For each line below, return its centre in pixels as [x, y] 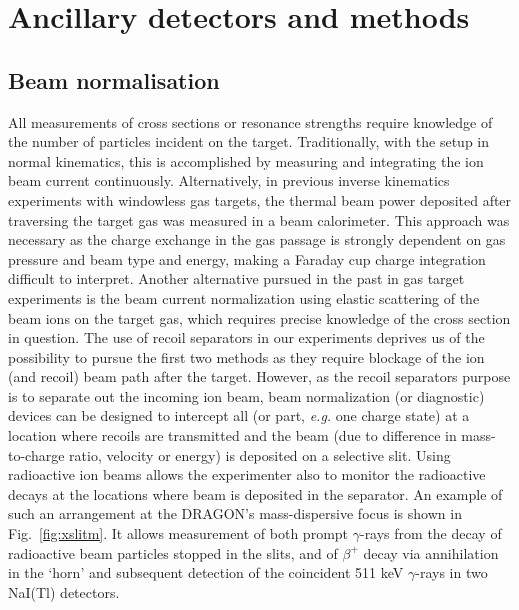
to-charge [36, 454]
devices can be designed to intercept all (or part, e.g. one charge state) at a [239, 415]
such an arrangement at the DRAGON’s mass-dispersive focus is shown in [235, 513]
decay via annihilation [431, 552]
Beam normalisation [114, 79]
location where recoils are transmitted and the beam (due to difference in [232, 435]
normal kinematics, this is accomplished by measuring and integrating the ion [246, 160]
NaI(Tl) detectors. [64, 591]
